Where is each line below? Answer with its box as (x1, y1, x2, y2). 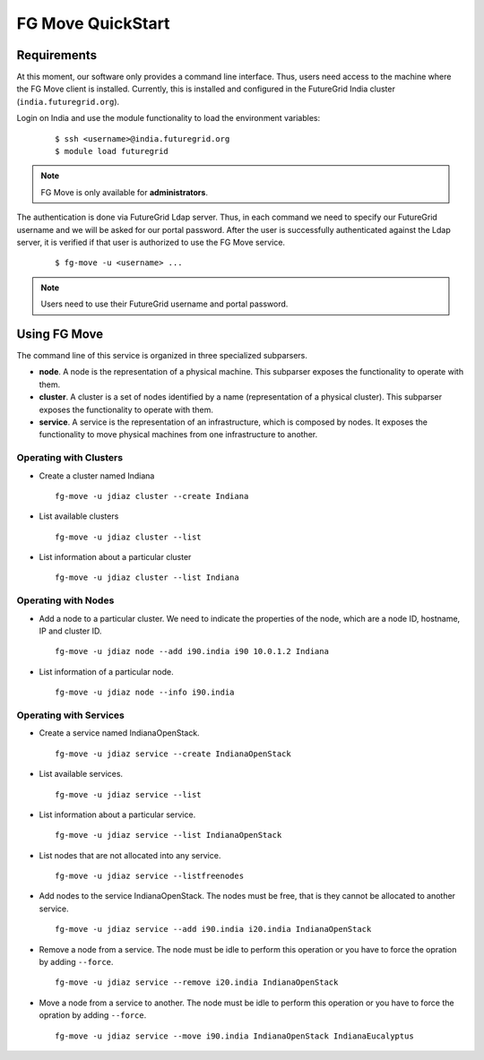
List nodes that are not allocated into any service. (39, 849, 221, 860)
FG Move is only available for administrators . (40, 186, 208, 197)
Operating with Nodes (16, 594, 115, 607)
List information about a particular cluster (39, 552, 192, 563)
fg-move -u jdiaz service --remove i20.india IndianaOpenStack (55, 978, 339, 987)
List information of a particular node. (39, 666, 174, 677)
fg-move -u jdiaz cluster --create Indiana (55, 491, 249, 501)
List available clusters (39, 511, 119, 521)
